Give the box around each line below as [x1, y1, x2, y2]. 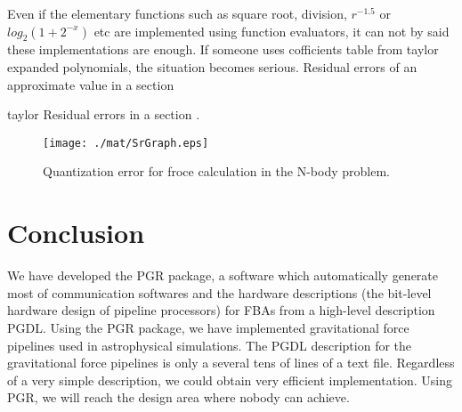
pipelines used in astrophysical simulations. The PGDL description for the [7, 335, 412, 354]
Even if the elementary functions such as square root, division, [7, 4, 347, 22]
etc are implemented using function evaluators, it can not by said [93, 21, 450, 40]
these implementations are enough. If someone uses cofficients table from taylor [7, 40, 439, 59]
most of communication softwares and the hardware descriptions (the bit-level [7, 283, 432, 302]
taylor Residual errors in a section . [7, 105, 200, 124]
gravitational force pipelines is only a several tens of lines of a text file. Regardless [7, 353, 455, 372]
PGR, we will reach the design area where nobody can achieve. [7, 388, 350, 407]
